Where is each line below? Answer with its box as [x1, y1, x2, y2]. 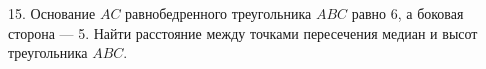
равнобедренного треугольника [125, 3, 312, 23]
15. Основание [8, 3, 96, 23]
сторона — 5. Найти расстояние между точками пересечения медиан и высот [8, 22, 478, 43]
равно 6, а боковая [351, 3, 464, 23]
